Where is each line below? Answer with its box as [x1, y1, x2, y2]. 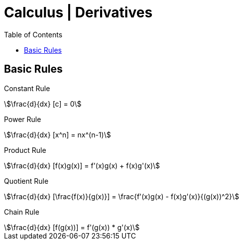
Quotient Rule [4, 176, 49, 185]
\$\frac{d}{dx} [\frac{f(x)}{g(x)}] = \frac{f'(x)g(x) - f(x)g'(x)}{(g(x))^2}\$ [4, 192, 240, 201]
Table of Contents [4, 30, 63, 39]
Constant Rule [4, 84, 50, 93]
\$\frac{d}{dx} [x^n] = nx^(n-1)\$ [4, 130, 111, 139]
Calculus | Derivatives [4, 4, 153, 21]
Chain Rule [4, 207, 39, 216]
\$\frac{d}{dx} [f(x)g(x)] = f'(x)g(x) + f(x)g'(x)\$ [4, 161, 160, 170]
